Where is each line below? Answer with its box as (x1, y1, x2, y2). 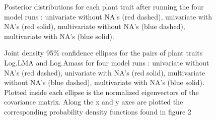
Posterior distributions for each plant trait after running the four (4, 1, 204, 11)
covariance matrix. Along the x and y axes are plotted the (4, 96, 183, 107)
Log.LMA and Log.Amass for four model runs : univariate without (4, 57, 209, 67)
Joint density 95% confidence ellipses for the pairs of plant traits (4, 47, 203, 58)
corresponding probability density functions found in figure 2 (4, 106, 191, 116)
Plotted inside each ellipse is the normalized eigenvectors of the (4, 86, 199, 97)
